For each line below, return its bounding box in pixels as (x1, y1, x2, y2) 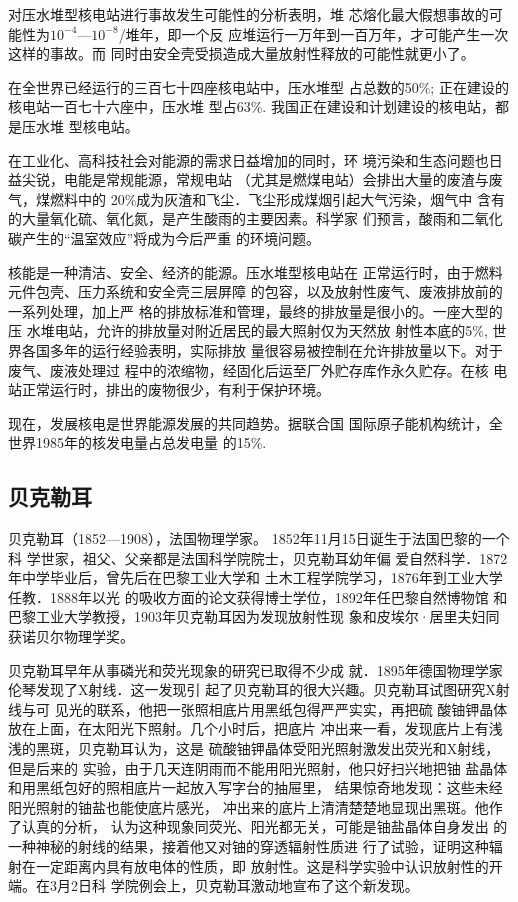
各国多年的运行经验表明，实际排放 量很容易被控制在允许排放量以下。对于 (21, 339, 503, 360)
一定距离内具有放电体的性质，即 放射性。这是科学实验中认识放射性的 (35, 855, 489, 876)
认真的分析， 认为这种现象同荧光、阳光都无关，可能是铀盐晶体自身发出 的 (21, 816, 508, 837)
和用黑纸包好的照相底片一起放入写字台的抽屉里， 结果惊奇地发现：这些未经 (8, 777, 503, 798)
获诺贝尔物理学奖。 (8, 626, 134, 647)
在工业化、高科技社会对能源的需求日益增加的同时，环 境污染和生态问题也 (8, 149, 489, 170)
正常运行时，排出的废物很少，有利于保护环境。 (21, 379, 330, 400)
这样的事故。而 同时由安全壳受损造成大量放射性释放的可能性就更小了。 (8, 43, 475, 64)
